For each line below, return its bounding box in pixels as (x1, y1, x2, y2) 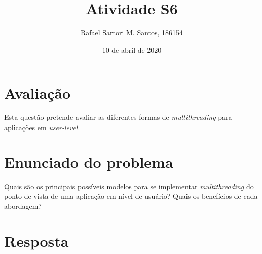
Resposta (4, 230, 69, 251)
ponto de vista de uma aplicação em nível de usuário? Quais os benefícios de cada (4, 191, 258, 201)
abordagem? (4, 200, 42, 211)
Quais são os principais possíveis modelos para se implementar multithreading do (4, 181, 254, 191)
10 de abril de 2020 (102, 44, 162, 55)
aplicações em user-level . (4, 121, 80, 132)
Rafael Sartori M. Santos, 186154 (80, 27, 183, 38)
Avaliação (4, 82, 71, 103)
